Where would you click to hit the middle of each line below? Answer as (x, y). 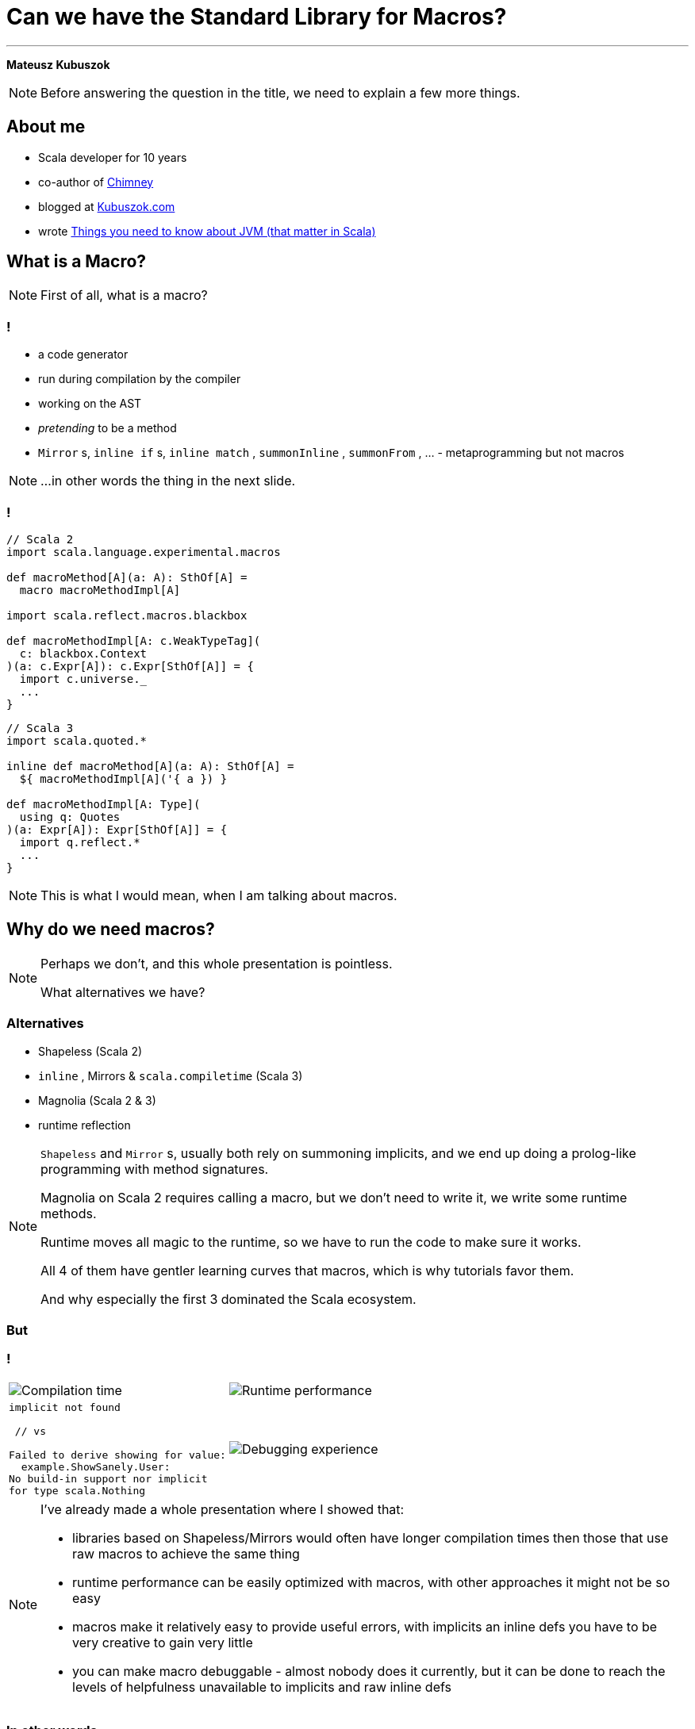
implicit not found (65, 1407)
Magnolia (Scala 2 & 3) (97, 1100)
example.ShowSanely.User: (96, 1466)
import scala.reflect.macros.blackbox (127, 615)
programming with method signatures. (155, 1169)
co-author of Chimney (96, 182)
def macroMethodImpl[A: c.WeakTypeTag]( (134, 640)
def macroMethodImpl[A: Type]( (104, 804)
